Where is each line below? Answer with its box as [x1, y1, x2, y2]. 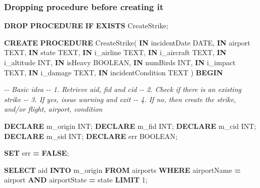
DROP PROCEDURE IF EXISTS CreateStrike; [4, 20, 168, 31]
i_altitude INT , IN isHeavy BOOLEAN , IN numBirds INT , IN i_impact [4, 57, 236, 67]
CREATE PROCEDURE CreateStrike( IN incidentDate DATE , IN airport [4, 37, 250, 48]
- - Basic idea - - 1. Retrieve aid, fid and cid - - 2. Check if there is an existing [4, 84, 241, 95]
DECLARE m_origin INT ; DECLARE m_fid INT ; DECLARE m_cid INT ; [4, 120, 256, 131]
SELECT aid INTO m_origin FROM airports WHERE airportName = [4, 164, 241, 175]
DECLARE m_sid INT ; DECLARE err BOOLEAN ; [4, 130, 178, 141]
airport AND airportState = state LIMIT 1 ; [4, 174, 148, 185]
